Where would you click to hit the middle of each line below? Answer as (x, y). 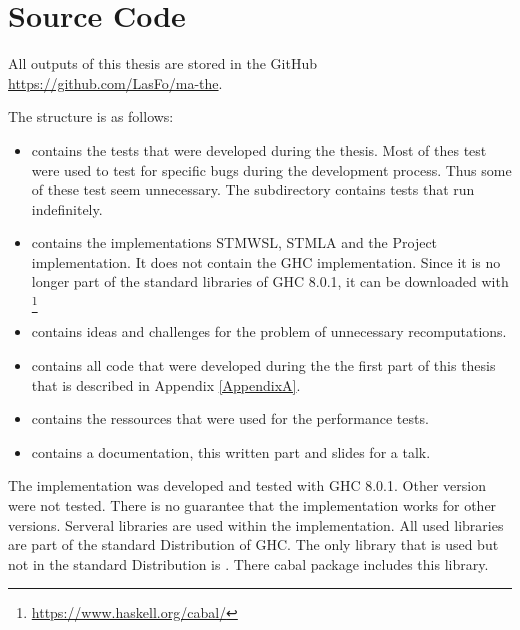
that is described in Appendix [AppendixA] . (166, 384)
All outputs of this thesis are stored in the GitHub (162, 63)
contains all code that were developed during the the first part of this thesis (263, 364)
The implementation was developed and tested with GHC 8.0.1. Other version (247, 485)
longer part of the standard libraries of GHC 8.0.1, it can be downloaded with (270, 281)
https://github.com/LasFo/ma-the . (115, 82)
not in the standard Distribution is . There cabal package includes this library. (248, 563)
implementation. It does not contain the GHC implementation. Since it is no (266, 261)
